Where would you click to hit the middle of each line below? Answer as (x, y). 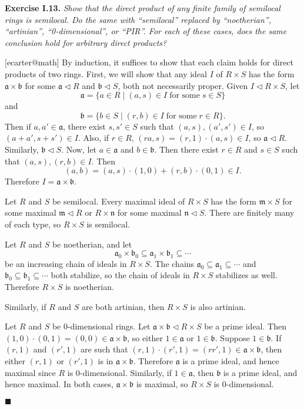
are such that (104, 349)
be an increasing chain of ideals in (66, 263)
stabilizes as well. (247, 275)
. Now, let (79, 149)
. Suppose (232, 337)
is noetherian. (89, 287)
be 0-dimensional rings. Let (101, 326)
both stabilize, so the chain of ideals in (120, 275)
